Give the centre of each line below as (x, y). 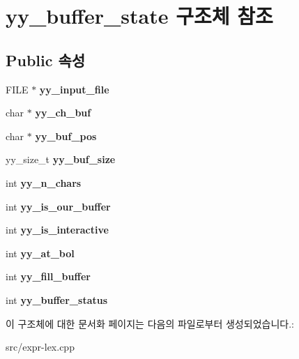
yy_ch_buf (63, 113)
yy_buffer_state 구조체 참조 (139, 16)
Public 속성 (46, 60)
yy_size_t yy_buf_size (61, 159)
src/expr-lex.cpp (40, 347)
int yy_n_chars (44, 182)
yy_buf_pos (66, 136)
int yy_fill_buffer (48, 276)
